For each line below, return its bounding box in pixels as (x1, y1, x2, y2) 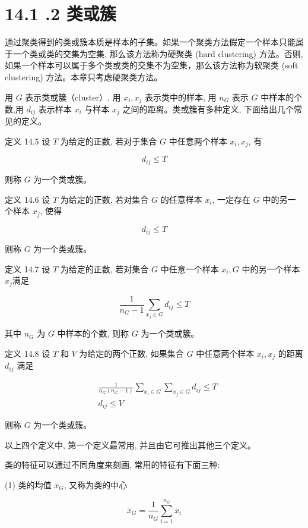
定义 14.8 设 (5, 347, 50, 359)
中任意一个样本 (160, 262, 219, 275)
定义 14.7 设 (5, 262, 50, 275)
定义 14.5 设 (5, 135, 50, 147)
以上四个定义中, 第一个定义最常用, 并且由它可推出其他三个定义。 (5, 438, 256, 451)
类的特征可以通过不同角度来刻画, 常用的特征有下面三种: (5, 458, 220, 471)
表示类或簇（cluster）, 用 (25, 90, 121, 103)
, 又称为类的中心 (63, 478, 128, 491)
